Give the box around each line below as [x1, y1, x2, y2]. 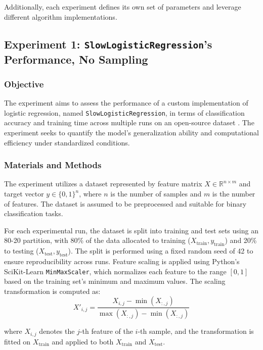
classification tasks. [4, 208, 63, 219]
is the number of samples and [110, 188, 202, 198]
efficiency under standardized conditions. [4, 137, 130, 147]
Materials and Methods [4, 159, 102, 171]
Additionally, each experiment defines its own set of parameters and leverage [4, 2, 241, 12]
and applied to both [52, 336, 114, 346]
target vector [4, 188, 44, 198]
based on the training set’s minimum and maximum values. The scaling [4, 276, 226, 286]
